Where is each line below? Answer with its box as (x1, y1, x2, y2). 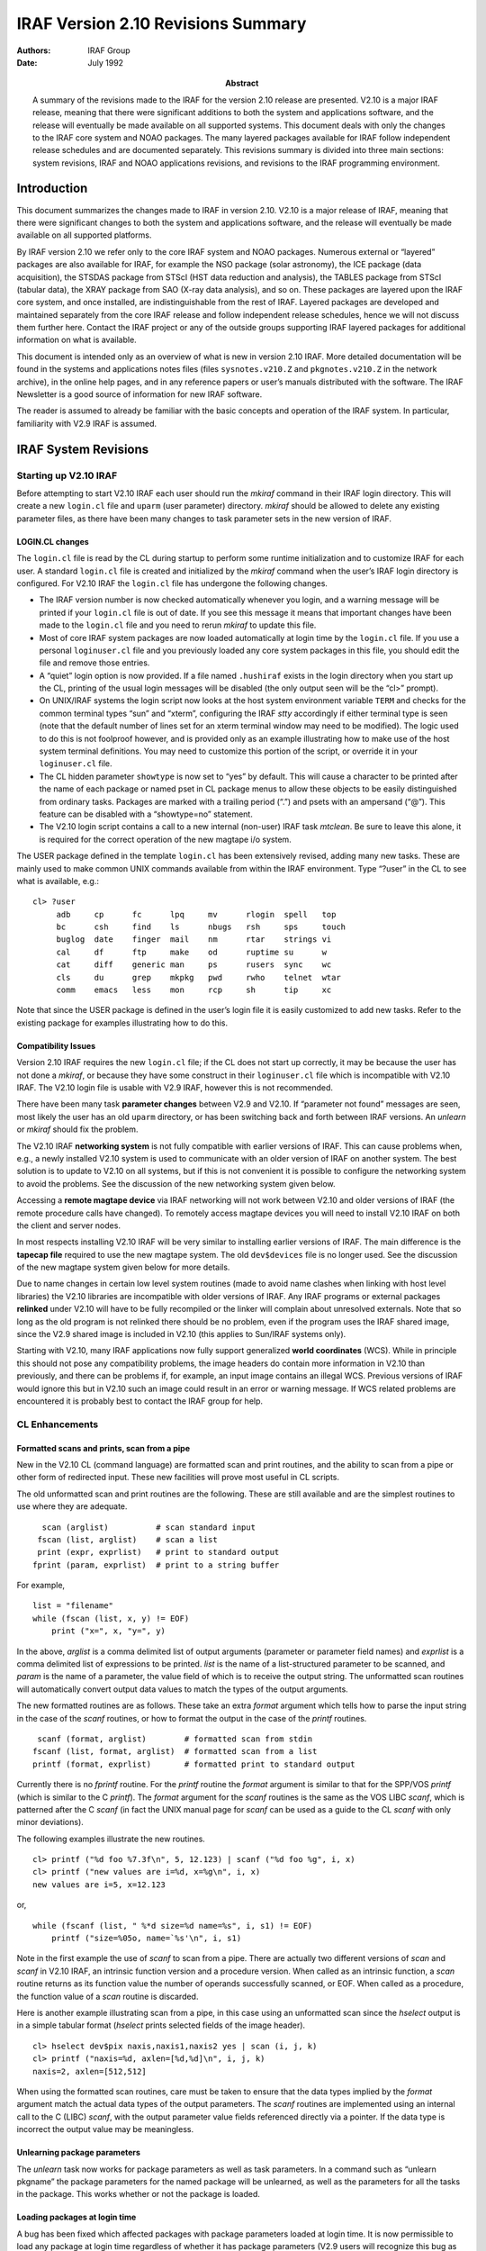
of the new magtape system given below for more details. (16, 1261, 230, 1273)
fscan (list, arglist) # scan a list (37, 1534, 218, 1544)
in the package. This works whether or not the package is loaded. (16, 2189, 261, 2200)
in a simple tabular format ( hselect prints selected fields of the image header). (16, 2020, 306, 2030)
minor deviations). (16, 1817, 85, 1828)
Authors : (16, 45, 51, 56)
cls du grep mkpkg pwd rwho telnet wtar (56, 972, 341, 982)
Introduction (16, 181, 88, 196)
